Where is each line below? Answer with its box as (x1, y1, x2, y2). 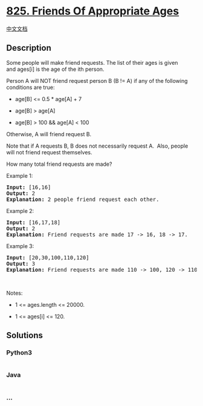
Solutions (6, 330, 43, 341)
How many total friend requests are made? (6, 160, 112, 168)
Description (6, 43, 51, 53)
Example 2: (6, 207, 34, 214)
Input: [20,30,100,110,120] (6, 254, 89, 261)
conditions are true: (6, 83, 55, 91)
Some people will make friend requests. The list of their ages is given (6, 59, 178, 66)
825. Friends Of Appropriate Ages (6, 4, 179, 18)
